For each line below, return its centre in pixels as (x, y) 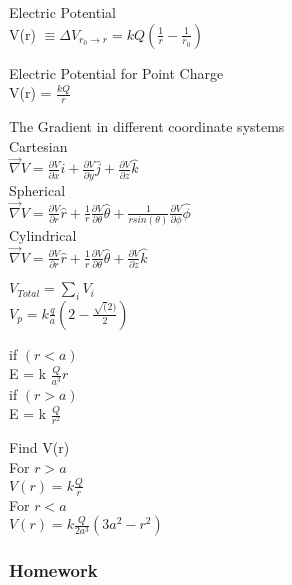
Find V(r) (39, 447)
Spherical (37, 189)
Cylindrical (43, 234)
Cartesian (38, 145)
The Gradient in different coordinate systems (147, 126)
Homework (53, 570)
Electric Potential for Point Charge (116, 72)
